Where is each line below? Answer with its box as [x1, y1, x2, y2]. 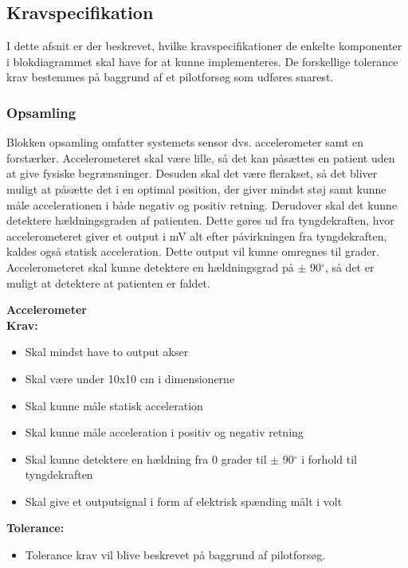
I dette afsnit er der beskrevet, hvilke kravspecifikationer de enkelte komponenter [6, 37, 402, 54]
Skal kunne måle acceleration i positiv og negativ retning [25, 424, 304, 441]
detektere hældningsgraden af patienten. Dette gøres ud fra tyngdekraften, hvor [6, 212, 394, 229]
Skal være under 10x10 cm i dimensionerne [25, 370, 235, 386]
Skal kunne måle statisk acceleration [25, 397, 203, 413]
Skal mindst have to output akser [25, 343, 189, 360]
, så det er [324, 258, 375, 275]
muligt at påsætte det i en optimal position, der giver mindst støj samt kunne [6, 180, 386, 197]
